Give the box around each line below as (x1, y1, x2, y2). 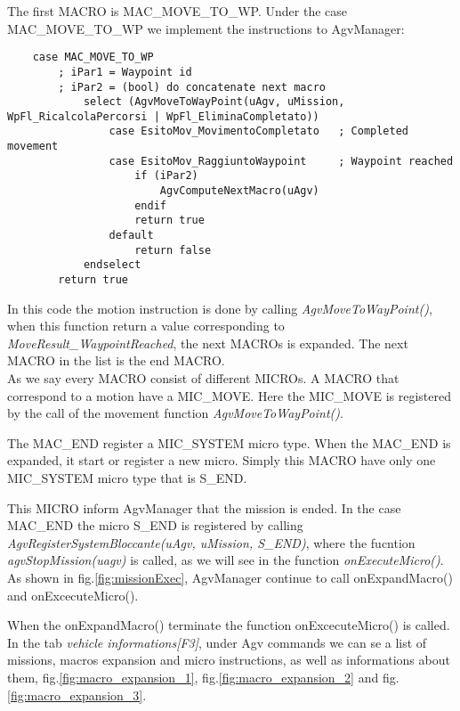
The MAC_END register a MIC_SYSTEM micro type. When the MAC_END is (7, 433, 451, 452)
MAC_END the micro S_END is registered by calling (7, 516, 303, 535)
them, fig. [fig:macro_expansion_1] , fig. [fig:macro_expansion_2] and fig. (7, 667, 399, 686)
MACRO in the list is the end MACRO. (7, 351, 225, 370)
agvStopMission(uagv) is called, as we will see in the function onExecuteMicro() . (7, 551, 444, 569)
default (109, 229, 154, 242)
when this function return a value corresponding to (7, 316, 285, 335)
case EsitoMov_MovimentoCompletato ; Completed (109, 125, 409, 138)
